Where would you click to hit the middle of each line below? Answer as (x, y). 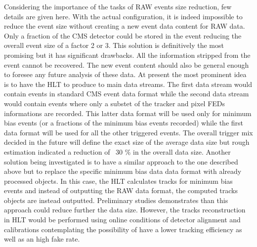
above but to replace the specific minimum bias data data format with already (123, 171)
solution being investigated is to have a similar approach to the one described (121, 161)
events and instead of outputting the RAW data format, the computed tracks (121, 190)
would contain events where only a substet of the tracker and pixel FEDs (115, 103)
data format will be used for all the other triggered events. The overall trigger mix (128, 132)
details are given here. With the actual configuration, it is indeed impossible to (123, 16)
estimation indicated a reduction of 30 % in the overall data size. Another (117, 151)
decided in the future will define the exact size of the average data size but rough (127, 142)
